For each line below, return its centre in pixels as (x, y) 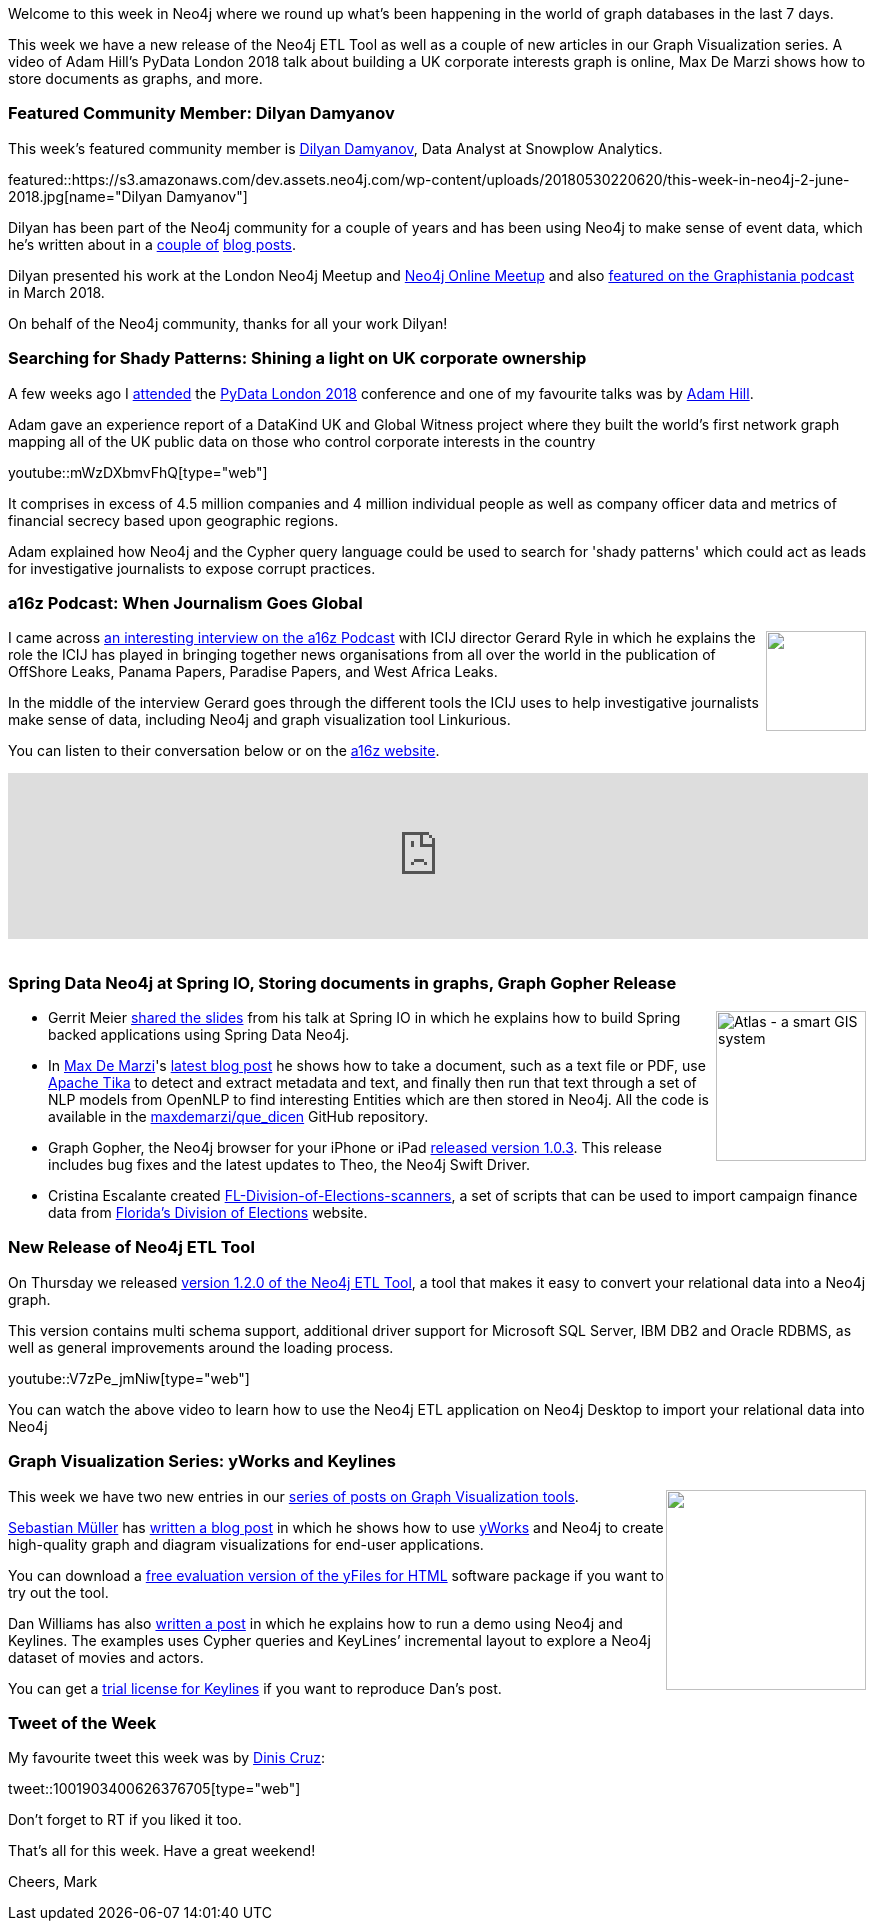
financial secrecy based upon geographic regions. (173, 520)
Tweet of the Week (82, 1722)
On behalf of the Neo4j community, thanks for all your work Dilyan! (228, 323)
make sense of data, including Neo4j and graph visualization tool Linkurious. (259, 720)
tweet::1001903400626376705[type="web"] (154, 1789)
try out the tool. (58, 1592)
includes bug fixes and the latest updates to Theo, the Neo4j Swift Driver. (289, 1164)
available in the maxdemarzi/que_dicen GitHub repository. (238, 1116)
